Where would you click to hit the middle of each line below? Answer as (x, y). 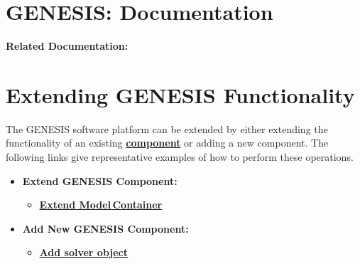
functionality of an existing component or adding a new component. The (167, 143)
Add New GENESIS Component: (105, 228)
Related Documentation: (67, 46)
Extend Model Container (101, 205)
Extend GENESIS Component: (100, 180)
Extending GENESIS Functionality (180, 94)
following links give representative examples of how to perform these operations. (180, 157)
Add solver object (84, 252)
